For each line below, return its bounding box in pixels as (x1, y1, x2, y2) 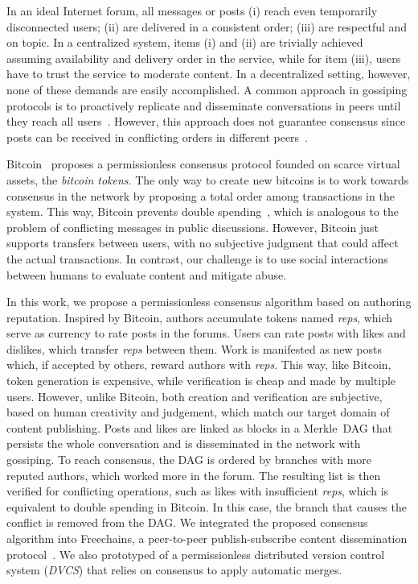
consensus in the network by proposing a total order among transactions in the (6, 187, 395, 204)
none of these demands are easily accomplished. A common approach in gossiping (6, 81, 408, 97)
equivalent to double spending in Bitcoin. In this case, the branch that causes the (6, 498, 408, 515)
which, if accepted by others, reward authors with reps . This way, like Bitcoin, (6, 356, 391, 373)
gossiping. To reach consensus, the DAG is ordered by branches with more (6, 451, 372, 468)
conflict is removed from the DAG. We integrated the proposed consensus (6, 514, 368, 531)
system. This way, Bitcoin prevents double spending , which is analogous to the (6, 203, 400, 220)
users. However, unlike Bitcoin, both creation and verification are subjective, (6, 387, 383, 404)
